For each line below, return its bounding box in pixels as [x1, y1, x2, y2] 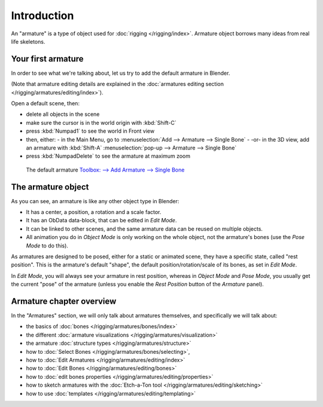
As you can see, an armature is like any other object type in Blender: [11, 197, 179, 204]
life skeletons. [11, 38, 45, 45]
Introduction [11, 9, 74, 22]
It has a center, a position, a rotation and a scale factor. [26, 209, 161, 216]
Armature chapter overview [11, 296, 117, 306]
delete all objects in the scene [26, 111, 100, 118]
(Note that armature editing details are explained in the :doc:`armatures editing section [11, 81, 224, 88]
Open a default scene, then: [11, 100, 80, 107]
